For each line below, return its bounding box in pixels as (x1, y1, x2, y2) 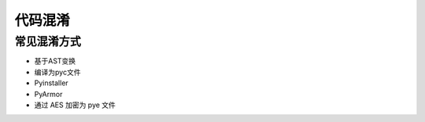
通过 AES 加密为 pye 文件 (34, 100, 116, 109)
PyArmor (34, 89, 63, 99)
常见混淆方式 (14, 34, 82, 48)
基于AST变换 (34, 56, 76, 66)
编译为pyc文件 (34, 67, 81, 77)
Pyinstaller (34, 78, 68, 88)
